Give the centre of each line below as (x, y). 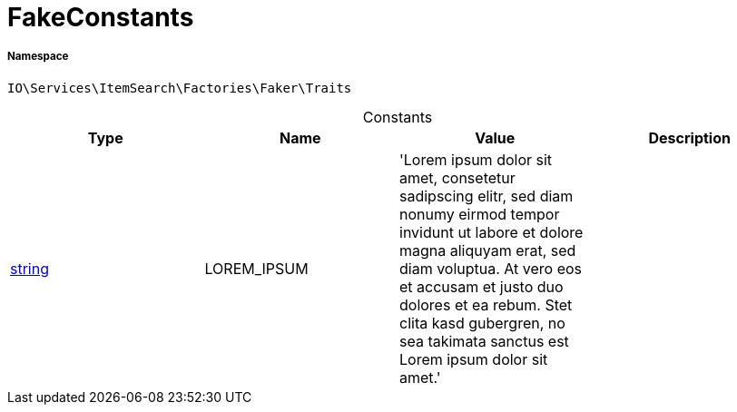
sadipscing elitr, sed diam (486, 196)
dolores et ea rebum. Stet (486, 304)
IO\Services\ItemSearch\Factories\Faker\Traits (180, 88)
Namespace (38, 57)
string (29, 268)
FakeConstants (101, 17)
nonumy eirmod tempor (480, 214)
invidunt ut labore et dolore (491, 232)
